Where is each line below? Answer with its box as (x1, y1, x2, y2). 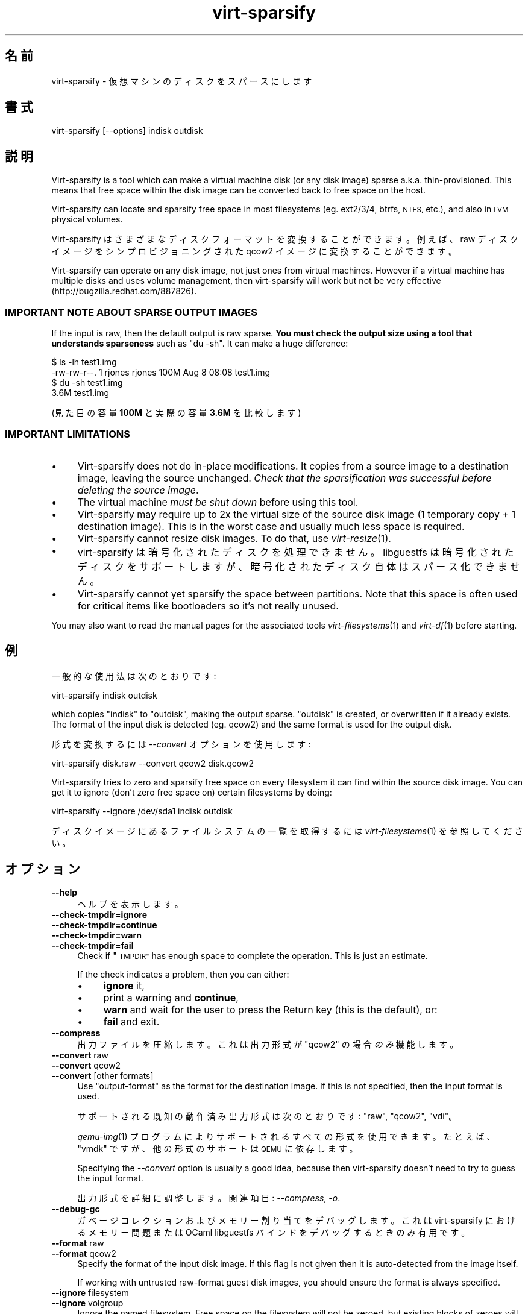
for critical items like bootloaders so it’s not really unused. (77, 599, 339, 612)
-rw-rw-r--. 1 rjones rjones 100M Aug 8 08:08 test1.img (51, 367, 271, 378)
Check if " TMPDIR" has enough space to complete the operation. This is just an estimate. (77, 951, 428, 961)
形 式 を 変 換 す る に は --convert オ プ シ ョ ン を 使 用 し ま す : (51, 738, 311, 749)
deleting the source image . (77, 483, 199, 496)
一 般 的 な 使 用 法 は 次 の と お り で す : (51, 670, 216, 681)
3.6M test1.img (51, 388, 110, 398)
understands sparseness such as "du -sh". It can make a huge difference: (51, 338, 348, 349)
